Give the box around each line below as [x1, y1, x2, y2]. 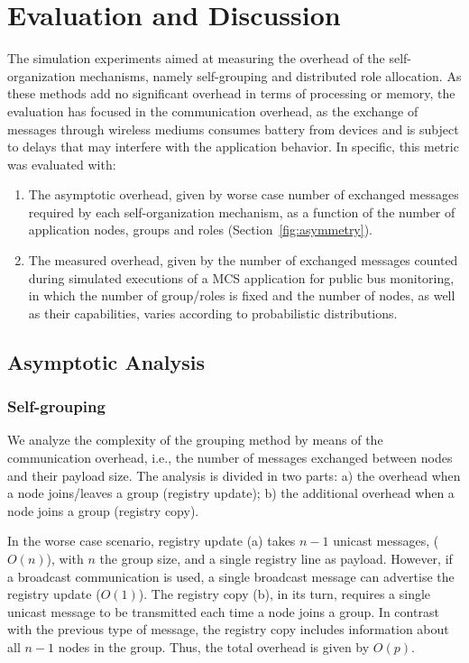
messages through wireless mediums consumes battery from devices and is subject [7, 119, 459, 138]
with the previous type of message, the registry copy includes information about [7, 620, 449, 639]
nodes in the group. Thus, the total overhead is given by [58, 637, 370, 656]
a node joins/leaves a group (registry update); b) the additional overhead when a [7, 483, 455, 502]
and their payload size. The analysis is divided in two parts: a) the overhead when [7, 465, 461, 484]
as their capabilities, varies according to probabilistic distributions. [28, 303, 398, 322]
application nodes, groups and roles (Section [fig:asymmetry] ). [28, 220, 372, 239]
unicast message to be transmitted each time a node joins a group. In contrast [7, 602, 439, 621]
